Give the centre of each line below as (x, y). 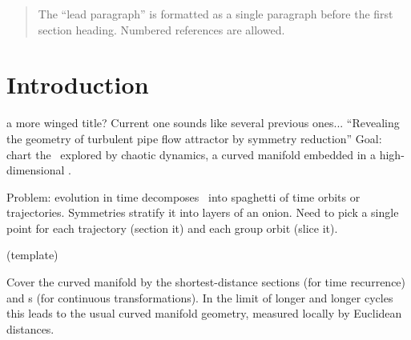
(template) (32, 255)
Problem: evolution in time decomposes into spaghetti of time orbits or (183, 196)
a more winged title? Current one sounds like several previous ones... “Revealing (203, 123)
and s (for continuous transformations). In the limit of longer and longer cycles (200, 297)
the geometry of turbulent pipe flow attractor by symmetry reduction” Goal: (194, 138)
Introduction (78, 84)
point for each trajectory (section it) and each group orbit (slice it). (172, 228)
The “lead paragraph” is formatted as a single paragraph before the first (216, 14)
